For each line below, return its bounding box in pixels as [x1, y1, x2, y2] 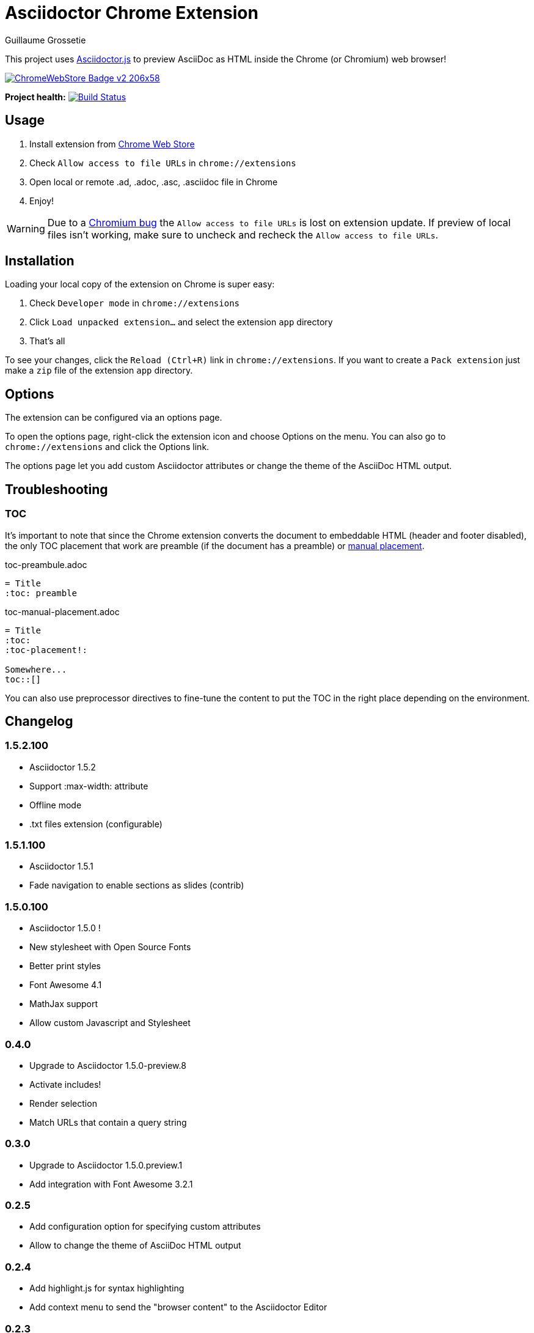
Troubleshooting [5, 481, 108, 497]
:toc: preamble [5, 588, 78, 598]
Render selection [29, 1098, 97, 1109]
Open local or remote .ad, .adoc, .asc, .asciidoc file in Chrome [29, 176, 278, 187]
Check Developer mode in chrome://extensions [29, 298, 240, 309]
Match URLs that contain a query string [29, 1117, 187, 1128]
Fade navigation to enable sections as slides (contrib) [29, 880, 244, 891]
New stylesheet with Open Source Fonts [29, 942, 191, 953]
